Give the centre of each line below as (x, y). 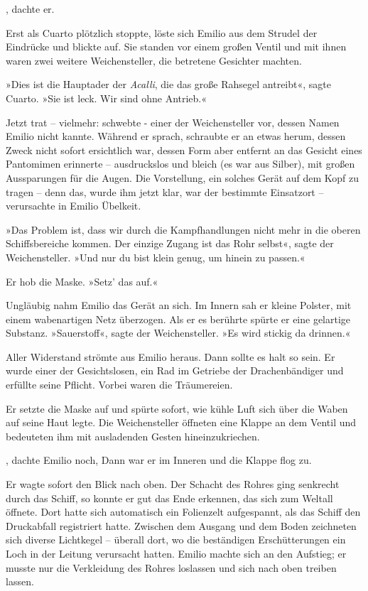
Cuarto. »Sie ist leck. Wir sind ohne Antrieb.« (107, 98)
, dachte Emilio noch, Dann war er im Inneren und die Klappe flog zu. (159, 460)
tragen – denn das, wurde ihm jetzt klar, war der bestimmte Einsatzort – (165, 191)
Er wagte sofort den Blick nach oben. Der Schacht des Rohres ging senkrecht (173, 484)
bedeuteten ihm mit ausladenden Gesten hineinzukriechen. (133, 436)
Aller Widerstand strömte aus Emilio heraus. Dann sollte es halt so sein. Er (171, 356)
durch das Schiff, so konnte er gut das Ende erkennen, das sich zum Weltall (169, 498)
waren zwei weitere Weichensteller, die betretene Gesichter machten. (154, 60)
